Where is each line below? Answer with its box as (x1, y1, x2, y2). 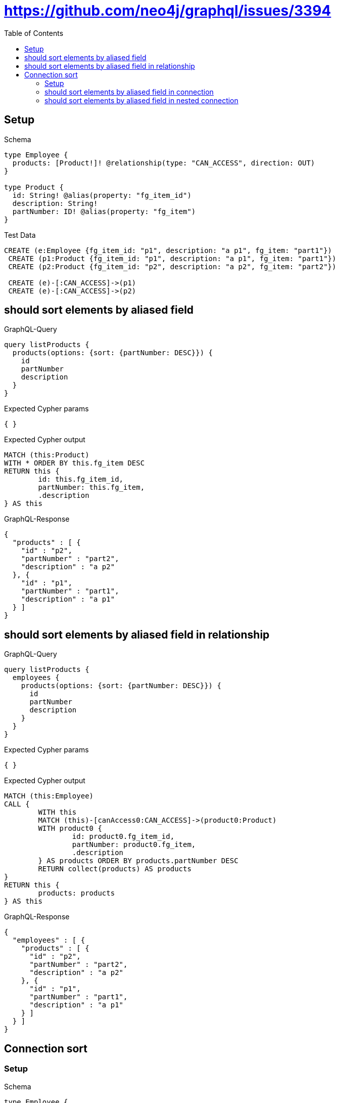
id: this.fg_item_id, (38, 475, 124, 484)
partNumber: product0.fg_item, (72, 840, 196, 849)
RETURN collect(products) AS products (38, 865, 191, 873)
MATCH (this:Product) (4, 451, 89, 459)
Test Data (4, 230, 36, 239)
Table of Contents (4, 28, 64, 37)
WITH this (38, 808, 77, 817)
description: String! (12, 199, 98, 207)
